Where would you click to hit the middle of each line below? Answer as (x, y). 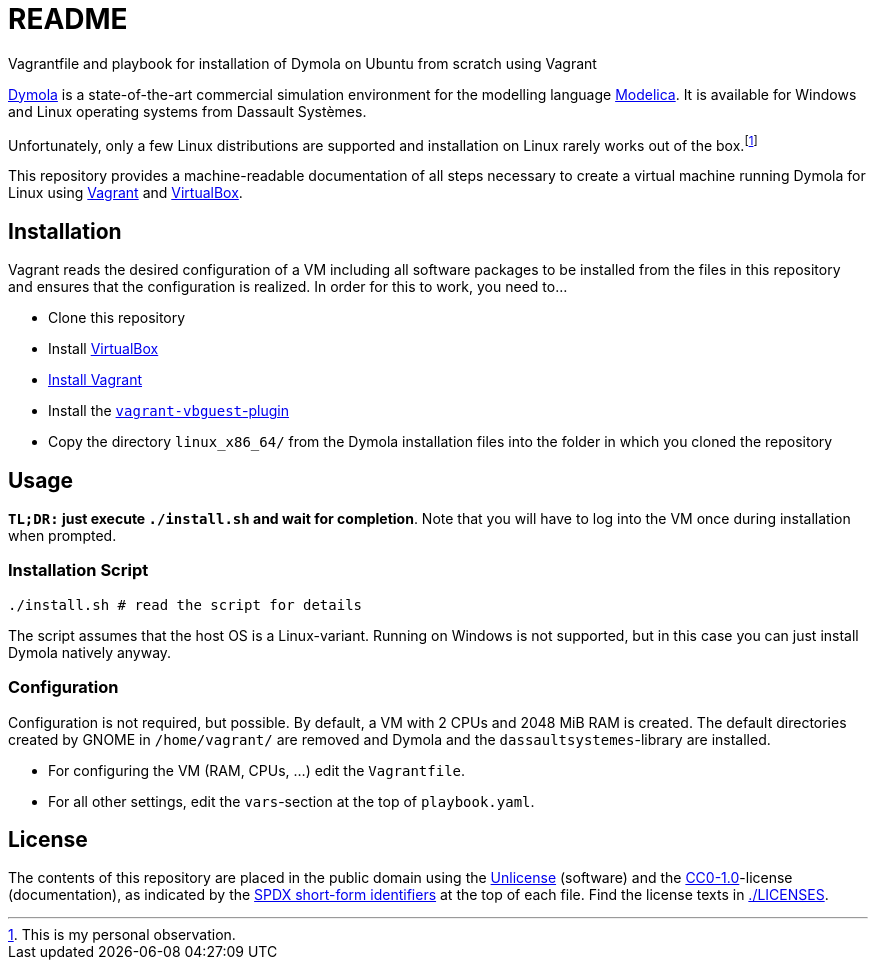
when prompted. (62, 536)
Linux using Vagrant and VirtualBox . (125, 193)
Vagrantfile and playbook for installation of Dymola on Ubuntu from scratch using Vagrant (302, 63)
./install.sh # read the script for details (185, 604)
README (68, 19)
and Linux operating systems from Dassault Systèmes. (187, 111)
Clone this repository (117, 318)
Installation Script (78, 570)
